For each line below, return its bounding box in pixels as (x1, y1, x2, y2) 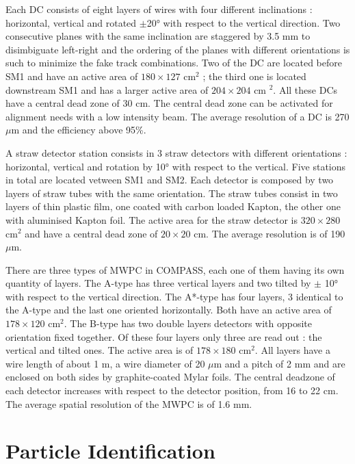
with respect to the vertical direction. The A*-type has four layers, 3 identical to (5, 289, 343, 303)
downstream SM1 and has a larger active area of (5, 82, 209, 96)
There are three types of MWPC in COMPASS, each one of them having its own (5, 262, 345, 276)
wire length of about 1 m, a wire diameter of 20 (5, 356, 205, 370)
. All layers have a (254, 343, 330, 357)
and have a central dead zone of (25, 226, 158, 240)
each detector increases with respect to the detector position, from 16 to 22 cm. (5, 383, 339, 398)
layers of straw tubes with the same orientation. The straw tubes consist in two (5, 185, 338, 200)
